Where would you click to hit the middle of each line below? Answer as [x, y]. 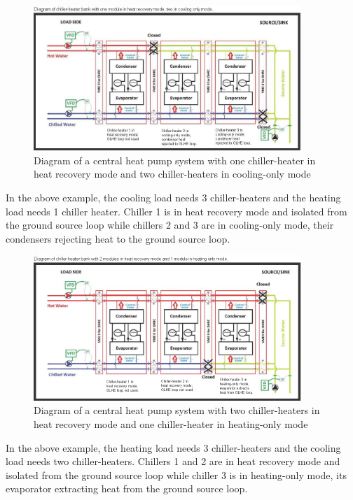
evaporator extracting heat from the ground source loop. [127, 488]
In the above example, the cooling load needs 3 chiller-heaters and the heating [173, 198]
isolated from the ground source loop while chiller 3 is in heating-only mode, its [176, 474]
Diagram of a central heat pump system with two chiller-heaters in [177, 410]
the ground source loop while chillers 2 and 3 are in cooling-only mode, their [170, 225]
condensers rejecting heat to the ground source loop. [118, 238]
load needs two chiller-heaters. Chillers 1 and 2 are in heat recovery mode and [173, 461]
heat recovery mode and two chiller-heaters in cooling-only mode [172, 174]
